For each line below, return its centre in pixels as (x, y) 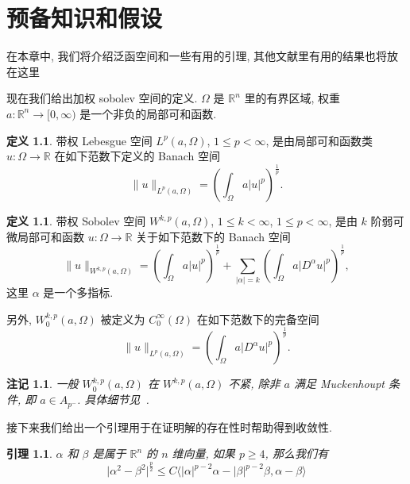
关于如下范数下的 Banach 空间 (213, 236)
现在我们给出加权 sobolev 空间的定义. (102, 98)
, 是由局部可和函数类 (319, 140)
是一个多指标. (78, 292)
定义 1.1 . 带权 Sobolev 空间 (76, 221)
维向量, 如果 (203, 453)
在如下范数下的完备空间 (258, 319)
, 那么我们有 (296, 453)
